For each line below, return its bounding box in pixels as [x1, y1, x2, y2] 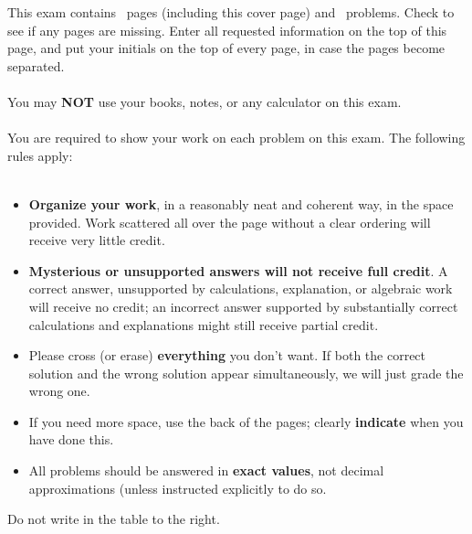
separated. [7, 56, 65, 75]
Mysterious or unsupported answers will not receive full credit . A [28, 261, 448, 280]
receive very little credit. [28, 230, 165, 250]
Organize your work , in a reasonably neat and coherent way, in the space [28, 194, 454, 213]
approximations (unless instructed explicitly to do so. [28, 478, 327, 497]
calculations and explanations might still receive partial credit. [28, 315, 379, 334]
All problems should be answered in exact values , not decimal [28, 461, 384, 480]
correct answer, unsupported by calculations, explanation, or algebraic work [28, 279, 453, 298]
